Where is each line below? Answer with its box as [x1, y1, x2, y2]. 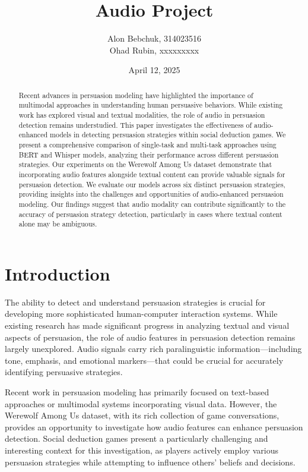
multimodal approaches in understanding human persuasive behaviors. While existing [18, 100, 283, 110]
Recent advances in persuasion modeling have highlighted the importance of [18, 90, 253, 100]
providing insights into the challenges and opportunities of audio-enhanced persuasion [18, 189, 284, 199]
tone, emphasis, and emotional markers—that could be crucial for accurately [5, 354, 284, 366]
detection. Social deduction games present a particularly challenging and [5, 432, 268, 445]
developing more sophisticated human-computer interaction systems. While [5, 307, 278, 320]
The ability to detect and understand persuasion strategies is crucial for [5, 295, 266, 308]
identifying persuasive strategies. [5, 366, 123, 378]
